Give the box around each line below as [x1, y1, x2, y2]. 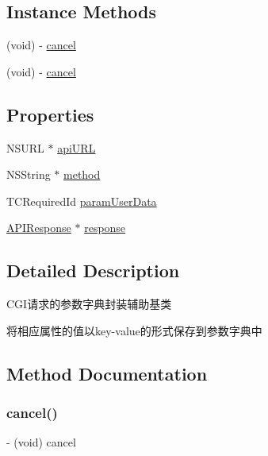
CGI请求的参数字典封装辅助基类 [6, 296, 172, 312]
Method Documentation [6, 361, 208, 385]
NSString [6, 166, 51, 183]
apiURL [57, 139, 96, 156]
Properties [6, 102, 94, 126]
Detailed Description [6, 258, 180, 283]
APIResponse [6, 219, 71, 236]
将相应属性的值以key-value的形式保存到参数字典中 [6, 322, 262, 338]
